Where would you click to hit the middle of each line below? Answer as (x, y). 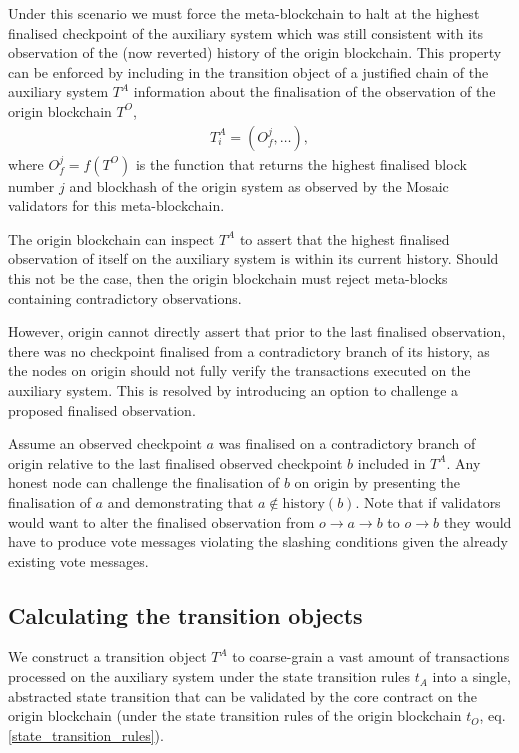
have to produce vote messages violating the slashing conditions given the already (258, 541)
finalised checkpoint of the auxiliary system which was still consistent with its (246, 32)
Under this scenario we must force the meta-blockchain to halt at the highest (244, 13)
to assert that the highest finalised (344, 238)
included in (391, 462)
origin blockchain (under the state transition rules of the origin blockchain (235, 715)
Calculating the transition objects (185, 614)
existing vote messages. (78, 560)
